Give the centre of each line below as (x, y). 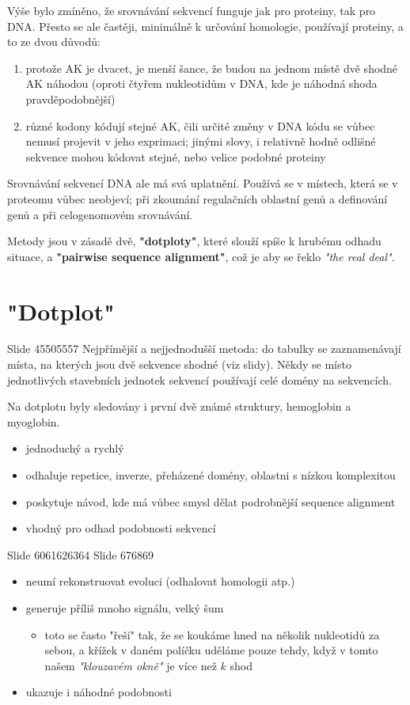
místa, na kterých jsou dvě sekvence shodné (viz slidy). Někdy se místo (179, 364)
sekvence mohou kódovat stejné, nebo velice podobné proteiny (176, 156)
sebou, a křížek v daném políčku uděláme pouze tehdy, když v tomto (211, 650)
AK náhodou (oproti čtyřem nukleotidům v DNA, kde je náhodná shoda (201, 83)
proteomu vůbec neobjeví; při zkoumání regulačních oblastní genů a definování (197, 198)
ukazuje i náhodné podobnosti (99, 692)
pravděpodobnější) (70, 99)
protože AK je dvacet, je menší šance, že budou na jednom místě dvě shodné (212, 68)
